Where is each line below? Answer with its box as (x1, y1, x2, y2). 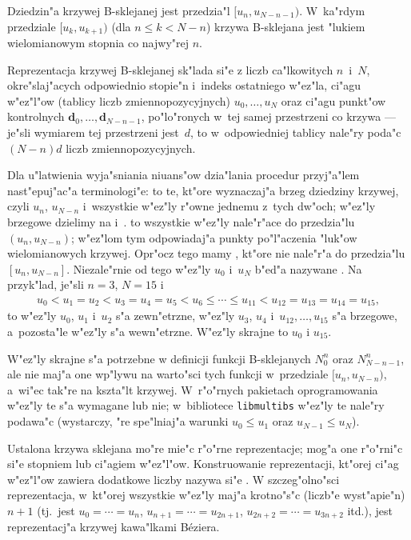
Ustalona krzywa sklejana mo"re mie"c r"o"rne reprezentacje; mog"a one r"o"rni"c (7, 439, 403, 456)
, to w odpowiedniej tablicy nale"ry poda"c (190, 124, 401, 141)
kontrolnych (7, 108, 65, 125)
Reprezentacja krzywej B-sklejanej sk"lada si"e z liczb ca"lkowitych (7, 61, 333, 78)
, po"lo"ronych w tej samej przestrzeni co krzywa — (141, 108, 396, 125)
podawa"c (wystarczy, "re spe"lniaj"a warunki (7, 413, 229, 430)
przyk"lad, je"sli (7, 276, 84, 293)
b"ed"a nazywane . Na (254, 260, 362, 277)
